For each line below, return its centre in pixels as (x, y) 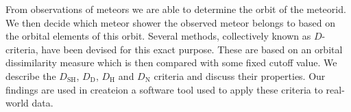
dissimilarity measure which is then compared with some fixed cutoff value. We (171, 62)
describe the (31, 75)
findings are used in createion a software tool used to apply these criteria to (164, 89)
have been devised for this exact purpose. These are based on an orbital (192, 49)
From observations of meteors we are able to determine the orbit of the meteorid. (176, 9)
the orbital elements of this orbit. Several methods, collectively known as (158, 36)
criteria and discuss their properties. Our (240, 75)
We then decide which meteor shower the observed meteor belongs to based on (171, 22)
